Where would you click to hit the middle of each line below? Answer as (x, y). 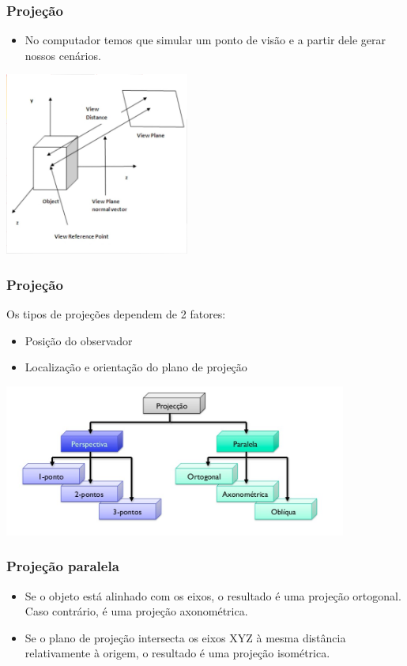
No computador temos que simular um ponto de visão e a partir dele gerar (205, 40)
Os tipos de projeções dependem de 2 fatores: (116, 313)
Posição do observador (79, 340)
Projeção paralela (63, 566)
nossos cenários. (63, 55)
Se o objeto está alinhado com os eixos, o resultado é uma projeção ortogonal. (213, 595)
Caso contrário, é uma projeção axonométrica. (136, 611)
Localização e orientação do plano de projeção (136, 367)
